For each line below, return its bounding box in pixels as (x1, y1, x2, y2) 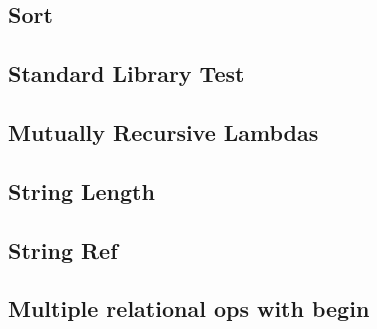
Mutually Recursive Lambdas (8, 116, 319, 147)
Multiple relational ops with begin (8, 293, 370, 324)
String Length (8, 175, 155, 206)
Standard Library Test (8, 58, 245, 89)
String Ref (8, 234, 118, 265)
